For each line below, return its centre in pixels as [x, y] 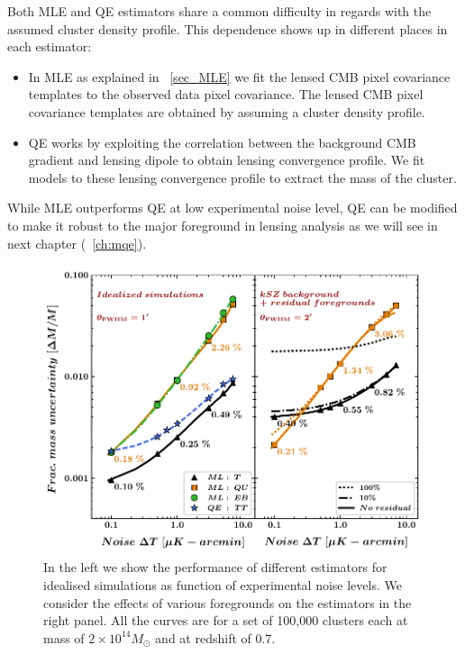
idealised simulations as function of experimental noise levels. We [223, 585]
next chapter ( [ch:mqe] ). [77, 243]
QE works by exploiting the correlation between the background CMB [222, 142]
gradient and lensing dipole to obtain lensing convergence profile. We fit [227, 160]
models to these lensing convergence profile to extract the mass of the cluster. [242, 177]
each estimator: [50, 46]
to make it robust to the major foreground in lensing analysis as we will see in [223, 225]
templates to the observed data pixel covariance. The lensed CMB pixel [226, 94]
